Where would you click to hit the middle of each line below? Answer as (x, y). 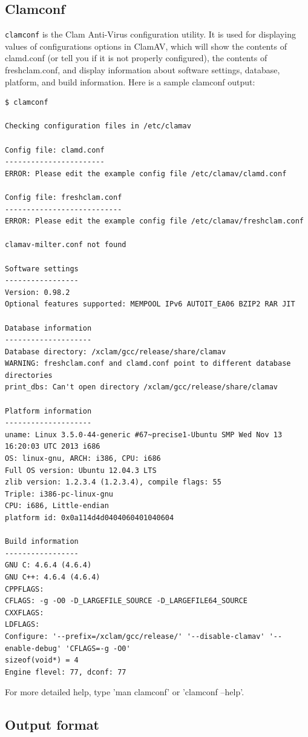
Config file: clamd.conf (55, 150)
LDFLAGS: (22, 625)
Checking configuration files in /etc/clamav (98, 126)
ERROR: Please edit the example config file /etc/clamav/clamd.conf (146, 174)
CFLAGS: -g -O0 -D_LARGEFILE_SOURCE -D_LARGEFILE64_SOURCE (126, 601)
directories (29, 375)
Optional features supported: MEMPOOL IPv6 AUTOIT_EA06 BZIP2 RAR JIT (150, 304)
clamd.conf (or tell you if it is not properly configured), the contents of (136, 58)
